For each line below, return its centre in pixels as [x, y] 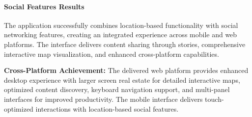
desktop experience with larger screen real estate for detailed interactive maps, [122, 80]
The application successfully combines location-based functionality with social [121, 25]
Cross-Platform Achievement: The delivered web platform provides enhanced [126, 70]
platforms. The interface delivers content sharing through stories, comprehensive [125, 44]
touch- [214, 99]
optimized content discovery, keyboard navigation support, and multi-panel [117, 89]
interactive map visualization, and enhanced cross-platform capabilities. [112, 54]
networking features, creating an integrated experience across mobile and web [121, 35]
